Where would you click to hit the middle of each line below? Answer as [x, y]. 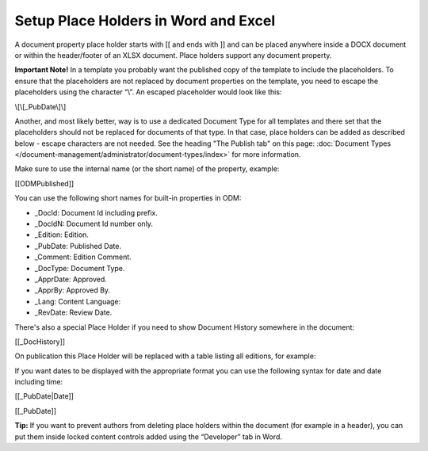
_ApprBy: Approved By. [73, 290]
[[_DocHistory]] [40, 342]
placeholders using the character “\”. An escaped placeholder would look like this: [148, 92]
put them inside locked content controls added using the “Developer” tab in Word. [149, 437]
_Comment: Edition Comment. [83, 257]
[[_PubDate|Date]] [44, 396]
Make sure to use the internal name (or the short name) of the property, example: [147, 169]
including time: [39, 382]
